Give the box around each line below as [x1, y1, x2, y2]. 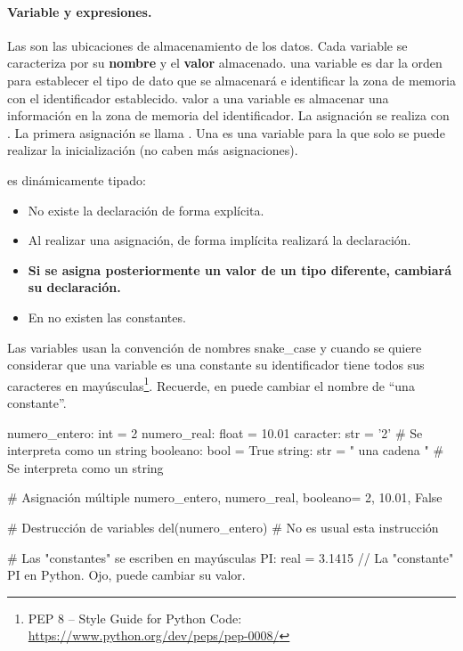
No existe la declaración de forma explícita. [28, 200, 264, 219]
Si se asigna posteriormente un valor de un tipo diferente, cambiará [28, 260, 451, 279]
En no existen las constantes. [28, 307, 186, 326]
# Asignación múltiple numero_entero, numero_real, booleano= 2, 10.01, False [7, 488, 443, 507]
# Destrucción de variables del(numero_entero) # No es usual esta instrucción [7, 517, 439, 536]
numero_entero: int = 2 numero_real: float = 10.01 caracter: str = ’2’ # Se [7, 423, 423, 442]
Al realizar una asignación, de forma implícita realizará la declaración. [28, 231, 411, 249]
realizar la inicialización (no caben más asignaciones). [7, 141, 298, 159]
